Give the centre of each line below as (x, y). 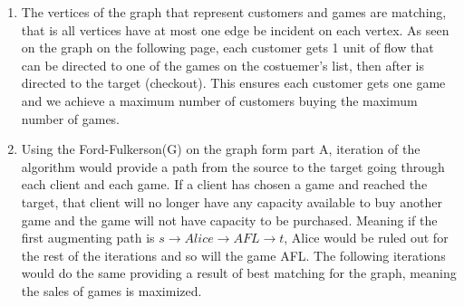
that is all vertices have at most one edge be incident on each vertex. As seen (235, 29)
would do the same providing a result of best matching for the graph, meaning (239, 273)
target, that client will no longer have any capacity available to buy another (232, 201)
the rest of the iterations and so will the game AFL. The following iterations (233, 255)
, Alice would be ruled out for (366, 238)
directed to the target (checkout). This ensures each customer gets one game (233, 83)
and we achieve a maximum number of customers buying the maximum (219, 100)
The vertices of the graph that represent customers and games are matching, (234, 12)
